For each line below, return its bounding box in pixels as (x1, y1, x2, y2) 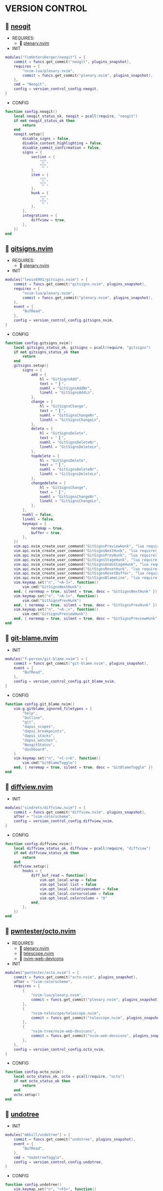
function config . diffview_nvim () (5, 842, 73, 846)
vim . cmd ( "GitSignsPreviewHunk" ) (22, 612, 88, 617)
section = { (31, 154, 55, 159)
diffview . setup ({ (14, 864, 49, 869)
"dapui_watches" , (22, 738, 57, 742)
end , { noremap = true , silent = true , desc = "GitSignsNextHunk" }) (14, 589, 158, 594)
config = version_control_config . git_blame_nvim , (14, 679, 116, 684)
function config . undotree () (5, 1182, 62, 1187)
